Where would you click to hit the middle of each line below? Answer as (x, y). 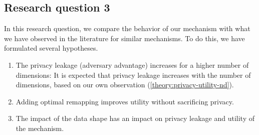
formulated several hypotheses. (51, 48)
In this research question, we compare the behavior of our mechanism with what (127, 28)
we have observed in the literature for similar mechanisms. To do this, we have (124, 38)
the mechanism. (40, 128)
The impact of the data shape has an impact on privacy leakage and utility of (135, 118)
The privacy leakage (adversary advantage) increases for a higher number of (132, 64)
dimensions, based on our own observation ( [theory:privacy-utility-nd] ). (125, 85)
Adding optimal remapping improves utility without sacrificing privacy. (125, 101)
